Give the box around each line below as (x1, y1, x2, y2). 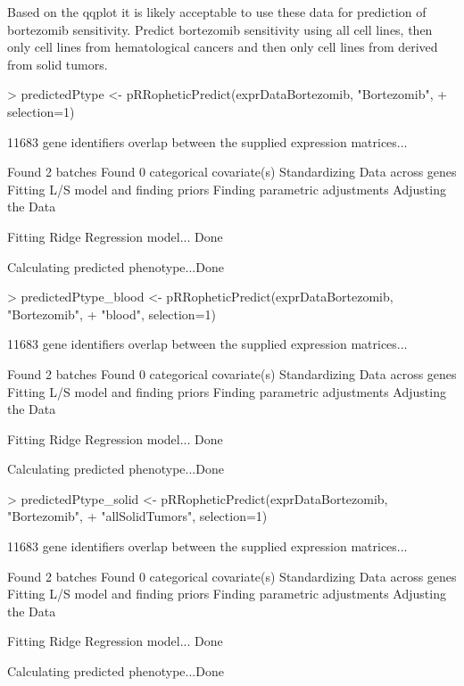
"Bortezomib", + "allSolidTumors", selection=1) (7, 507, 268, 525)
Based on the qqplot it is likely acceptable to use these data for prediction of (7, 3, 427, 21)
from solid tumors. (7, 54, 108, 73)
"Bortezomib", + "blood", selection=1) (7, 304, 216, 323)
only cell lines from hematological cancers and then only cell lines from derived (7, 37, 438, 56)
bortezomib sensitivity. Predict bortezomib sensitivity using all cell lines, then (7, 20, 433, 38)
